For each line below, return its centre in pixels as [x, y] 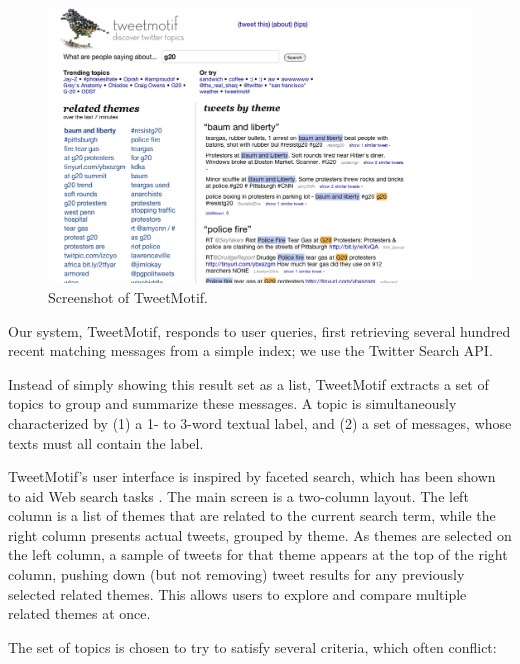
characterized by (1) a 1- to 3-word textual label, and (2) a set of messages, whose [260, 422]
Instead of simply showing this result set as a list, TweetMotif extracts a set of [248, 383]
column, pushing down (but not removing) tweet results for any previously [236, 574]
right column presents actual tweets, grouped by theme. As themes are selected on [260, 534]
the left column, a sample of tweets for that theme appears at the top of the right [258, 554]
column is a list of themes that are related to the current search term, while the [252, 515]
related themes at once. [79, 613]
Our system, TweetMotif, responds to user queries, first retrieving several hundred [259, 330]
